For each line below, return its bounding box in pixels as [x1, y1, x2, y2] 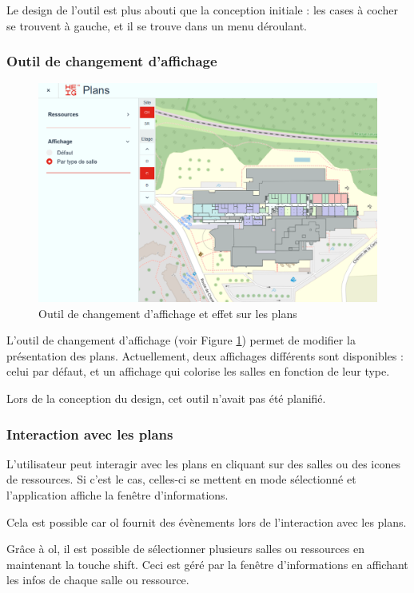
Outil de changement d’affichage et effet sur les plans [38, 304, 297, 321]
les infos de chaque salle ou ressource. [6, 571, 189, 588]
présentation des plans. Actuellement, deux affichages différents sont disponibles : [6, 347, 404, 364]
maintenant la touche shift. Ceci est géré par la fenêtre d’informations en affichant [6, 555, 408, 572]
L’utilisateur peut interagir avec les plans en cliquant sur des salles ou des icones [6, 455, 400, 472]
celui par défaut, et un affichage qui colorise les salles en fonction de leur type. [6, 363, 390, 380]
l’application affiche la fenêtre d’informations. [6, 487, 229, 503]
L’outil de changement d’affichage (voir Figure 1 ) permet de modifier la [6, 332, 356, 348]
